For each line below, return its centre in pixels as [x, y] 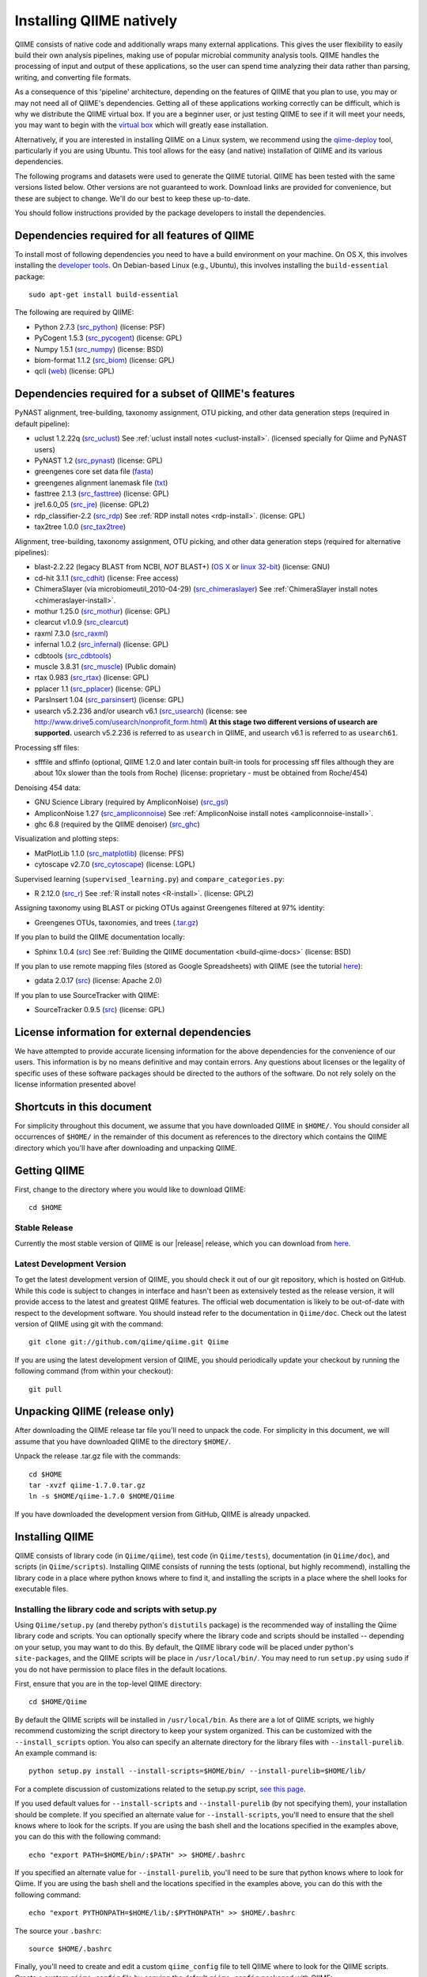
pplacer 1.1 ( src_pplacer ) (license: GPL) [98, 689]
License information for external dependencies [133, 1032]
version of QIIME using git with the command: [89, 1324]
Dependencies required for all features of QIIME [134, 235]
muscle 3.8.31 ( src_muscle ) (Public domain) [106, 666]
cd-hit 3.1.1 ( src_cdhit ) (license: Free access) [107, 578]
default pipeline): [42, 424]
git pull [45, 1389]
